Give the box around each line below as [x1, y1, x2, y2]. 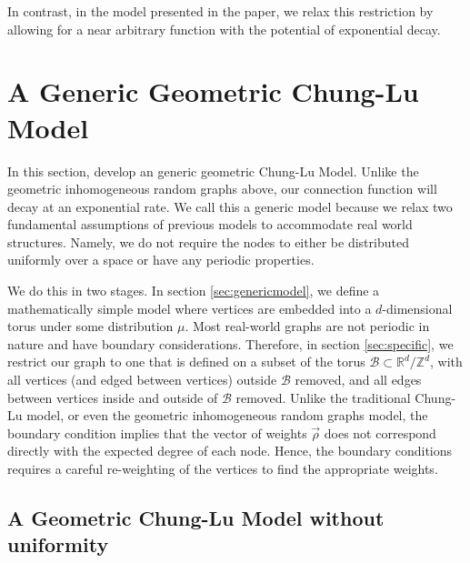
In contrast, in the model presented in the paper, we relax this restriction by [7, 2, 434, 20]
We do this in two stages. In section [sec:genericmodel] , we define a [7, 281, 380, 300]
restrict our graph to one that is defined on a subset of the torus [7, 352, 365, 371]
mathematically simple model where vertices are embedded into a [7, 298, 372, 317]
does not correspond [324, 423, 436, 442]
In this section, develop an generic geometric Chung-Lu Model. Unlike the [7, 161, 419, 180]
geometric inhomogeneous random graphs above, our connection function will [7, 179, 437, 198]
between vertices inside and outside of [7, 387, 218, 407]
